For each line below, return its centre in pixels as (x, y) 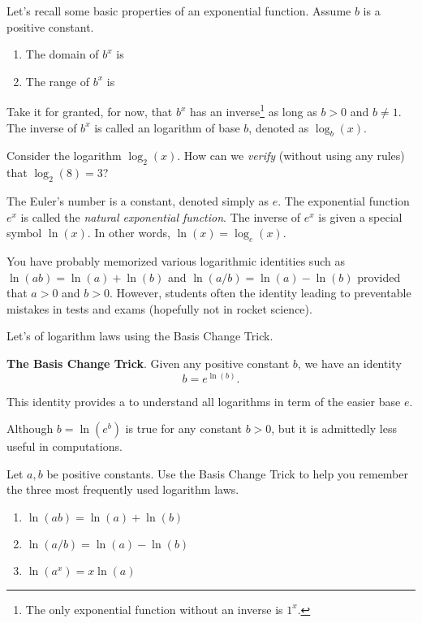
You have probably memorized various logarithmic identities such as (176, 261)
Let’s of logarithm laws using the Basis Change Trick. (140, 336)
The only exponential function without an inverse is (154, 609)
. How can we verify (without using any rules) (291, 156)
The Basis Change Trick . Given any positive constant (148, 363)
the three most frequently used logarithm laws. (123, 489)
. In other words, (129, 233)
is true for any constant (183, 428)
